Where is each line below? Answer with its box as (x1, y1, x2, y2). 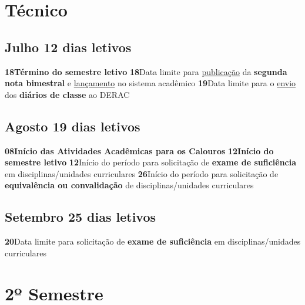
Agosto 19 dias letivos (5, 117, 140, 135)
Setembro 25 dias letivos (5, 208, 156, 226)
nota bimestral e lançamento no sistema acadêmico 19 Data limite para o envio (5, 77, 296, 89)
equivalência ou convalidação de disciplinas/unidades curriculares (5, 179, 254, 191)
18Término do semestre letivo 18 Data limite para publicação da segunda (5, 65, 287, 77)
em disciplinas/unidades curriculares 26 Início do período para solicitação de (5, 167, 279, 179)
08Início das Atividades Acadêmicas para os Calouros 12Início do (5, 144, 274, 157)
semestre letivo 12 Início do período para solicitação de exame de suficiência (5, 156, 297, 168)
